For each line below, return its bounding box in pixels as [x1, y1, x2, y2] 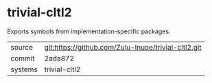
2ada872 [44, 53, 75, 63]
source [10, 42, 33, 52]
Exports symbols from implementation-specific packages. [7, 27, 171, 35]
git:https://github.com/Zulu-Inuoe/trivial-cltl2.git [44, 42, 202, 52]
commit [10, 53, 35, 63]
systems [10, 65, 38, 74]
